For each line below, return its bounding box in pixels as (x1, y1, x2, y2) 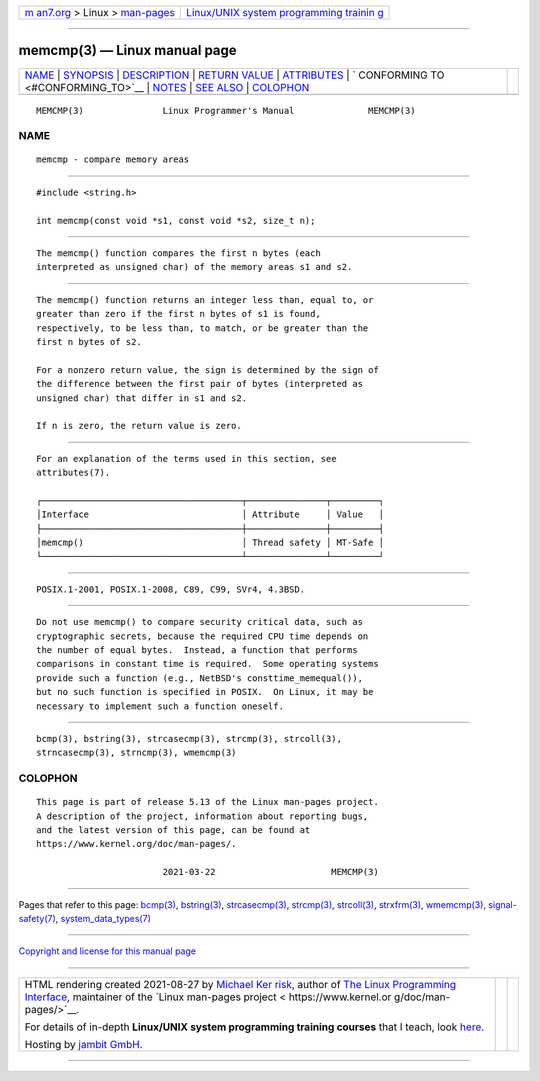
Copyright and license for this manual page (18, 945, 197, 957)
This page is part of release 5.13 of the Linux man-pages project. (36, 796, 379, 808)
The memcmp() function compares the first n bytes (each (36, 248, 322, 259)
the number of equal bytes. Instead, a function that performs (36, 645, 359, 656)
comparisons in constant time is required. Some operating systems (36, 658, 379, 670)
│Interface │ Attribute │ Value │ (36, 509, 385, 520)
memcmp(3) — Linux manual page (18, 42, 237, 59)
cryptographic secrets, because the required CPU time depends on (36, 630, 369, 642)
